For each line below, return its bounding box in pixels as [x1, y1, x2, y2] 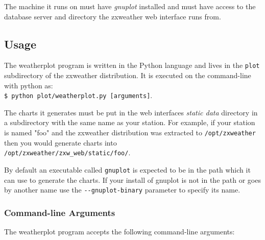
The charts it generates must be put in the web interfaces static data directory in [4, 107, 258, 117]
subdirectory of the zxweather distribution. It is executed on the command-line [4, 70, 251, 81]
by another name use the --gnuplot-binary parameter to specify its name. [4, 184, 240, 195]
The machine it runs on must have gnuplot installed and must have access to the [4, 1, 256, 11]
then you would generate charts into [4, 137, 117, 148]
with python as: [4, 80, 53, 90]
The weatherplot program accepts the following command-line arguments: [4, 226, 235, 237]
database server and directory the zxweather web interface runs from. [4, 11, 221, 21]
